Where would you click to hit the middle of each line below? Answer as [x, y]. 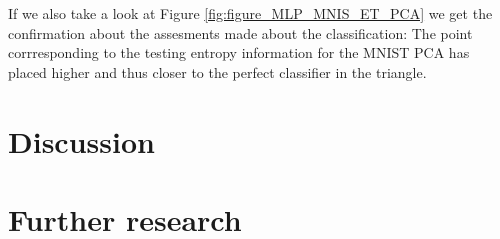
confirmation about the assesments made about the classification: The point [240, 32]
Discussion [81, 140]
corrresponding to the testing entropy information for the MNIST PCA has [239, 52]
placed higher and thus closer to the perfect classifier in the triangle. [217, 71]
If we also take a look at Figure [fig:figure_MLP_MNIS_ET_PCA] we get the [250, 13]
